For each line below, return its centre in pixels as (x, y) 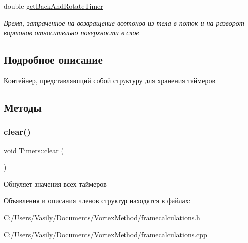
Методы (23, 107)
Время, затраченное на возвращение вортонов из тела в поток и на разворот (124, 23)
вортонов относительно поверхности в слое (72, 33)
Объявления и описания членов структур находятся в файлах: (97, 200)
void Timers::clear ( (34, 150)
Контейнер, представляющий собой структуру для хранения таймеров (110, 80)
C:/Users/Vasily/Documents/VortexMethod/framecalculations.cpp (106, 234)
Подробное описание (53, 60)
